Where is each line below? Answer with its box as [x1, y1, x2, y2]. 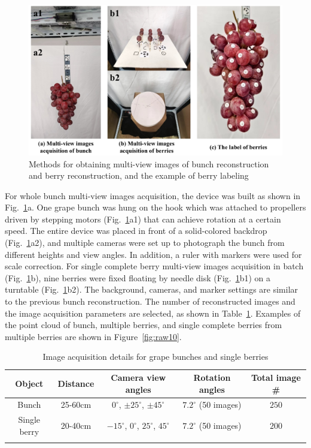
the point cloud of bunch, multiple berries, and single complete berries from [5, 318, 282, 331]
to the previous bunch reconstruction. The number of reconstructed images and [5, 295, 295, 308]
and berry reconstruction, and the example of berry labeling [29, 169, 249, 182]
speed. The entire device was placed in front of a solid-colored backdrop [5, 224, 267, 237]
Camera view [111, 371, 166, 384]
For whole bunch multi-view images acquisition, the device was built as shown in [5, 189, 301, 202]
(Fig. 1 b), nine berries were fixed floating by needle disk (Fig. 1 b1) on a [5, 271, 271, 284]
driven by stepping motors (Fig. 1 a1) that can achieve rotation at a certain [5, 212, 281, 225]
